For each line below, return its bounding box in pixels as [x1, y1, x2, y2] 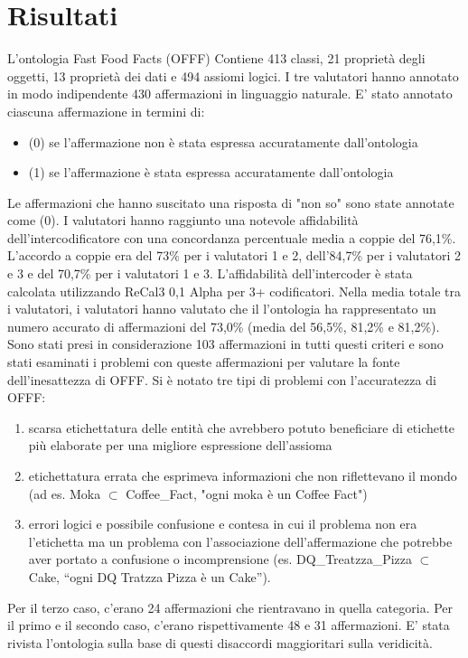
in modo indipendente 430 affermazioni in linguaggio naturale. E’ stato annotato [7, 84, 453, 103]
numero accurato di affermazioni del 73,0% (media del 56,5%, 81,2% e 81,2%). [7, 316, 440, 335]
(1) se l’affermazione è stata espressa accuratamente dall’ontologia [28, 163, 394, 182]
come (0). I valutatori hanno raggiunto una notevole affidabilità [7, 211, 359, 230]
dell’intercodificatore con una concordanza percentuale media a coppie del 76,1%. [7, 228, 456, 247]
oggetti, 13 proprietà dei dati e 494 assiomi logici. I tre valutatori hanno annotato [7, 66, 459, 85]
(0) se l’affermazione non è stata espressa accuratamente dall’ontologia [28, 132, 418, 151]
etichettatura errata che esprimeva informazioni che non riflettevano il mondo [28, 466, 457, 484]
